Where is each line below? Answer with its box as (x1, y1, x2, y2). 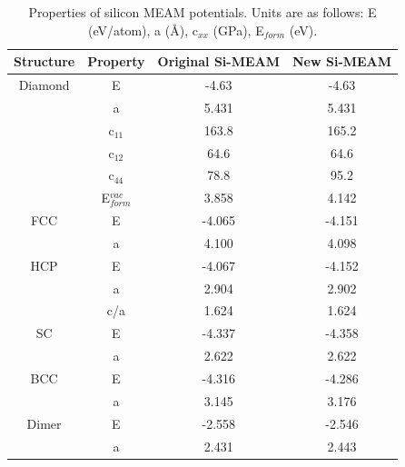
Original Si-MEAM (157, 52, 280, 71)
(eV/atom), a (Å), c (87, 20, 198, 39)
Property (87, 52, 145, 71)
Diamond (18, 75, 70, 94)
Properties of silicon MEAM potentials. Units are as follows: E (28, 3, 377, 21)
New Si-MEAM (292, 52, 392, 71)
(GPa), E (212, 20, 264, 39)
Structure (14, 52, 75, 71)
